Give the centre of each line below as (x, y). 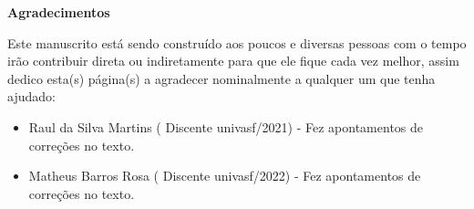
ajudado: (31, 96)
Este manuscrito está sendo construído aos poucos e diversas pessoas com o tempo (237, 42)
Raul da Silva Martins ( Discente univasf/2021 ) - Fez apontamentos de (226, 126)
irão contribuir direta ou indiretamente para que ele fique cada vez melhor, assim (233, 61)
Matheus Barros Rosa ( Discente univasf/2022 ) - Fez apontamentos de (225, 176)
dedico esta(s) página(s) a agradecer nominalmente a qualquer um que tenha (222, 78)
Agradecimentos (59, 12)
